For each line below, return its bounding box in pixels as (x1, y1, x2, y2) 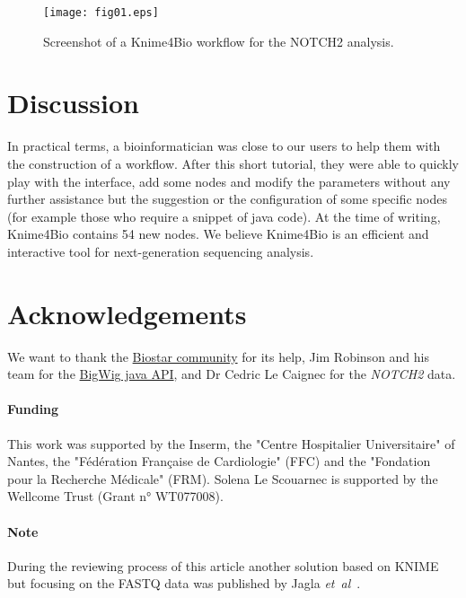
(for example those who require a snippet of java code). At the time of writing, (7, 207, 441, 225)
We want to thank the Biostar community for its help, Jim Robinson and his (7, 347, 429, 365)
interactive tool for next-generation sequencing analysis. (7, 242, 314, 260)
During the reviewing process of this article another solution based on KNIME (7, 556, 439, 575)
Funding (7, 400, 59, 418)
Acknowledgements (7, 295, 247, 331)
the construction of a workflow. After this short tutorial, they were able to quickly (7, 154, 459, 172)
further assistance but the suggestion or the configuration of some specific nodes (7, 189, 447, 208)
